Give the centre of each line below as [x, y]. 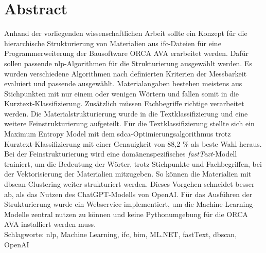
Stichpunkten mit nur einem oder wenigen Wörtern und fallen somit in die [122, 93]
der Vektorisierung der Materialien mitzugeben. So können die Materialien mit [128, 174]
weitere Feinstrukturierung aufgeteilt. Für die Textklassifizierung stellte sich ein [129, 123]
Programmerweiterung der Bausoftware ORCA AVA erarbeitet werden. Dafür [126, 53]
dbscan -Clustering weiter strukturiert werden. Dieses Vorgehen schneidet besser [129, 184]
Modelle [17, 214]
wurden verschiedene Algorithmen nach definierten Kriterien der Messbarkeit [126, 73]
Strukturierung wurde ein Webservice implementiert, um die [99, 204]
